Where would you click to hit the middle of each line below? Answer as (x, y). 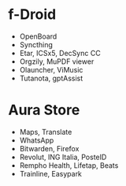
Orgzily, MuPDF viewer (57, 61)
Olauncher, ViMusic (51, 69)
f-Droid (32, 15)
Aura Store (44, 110)
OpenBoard (38, 36)
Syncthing (36, 44)
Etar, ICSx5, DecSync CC (60, 53)
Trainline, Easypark (51, 173)
